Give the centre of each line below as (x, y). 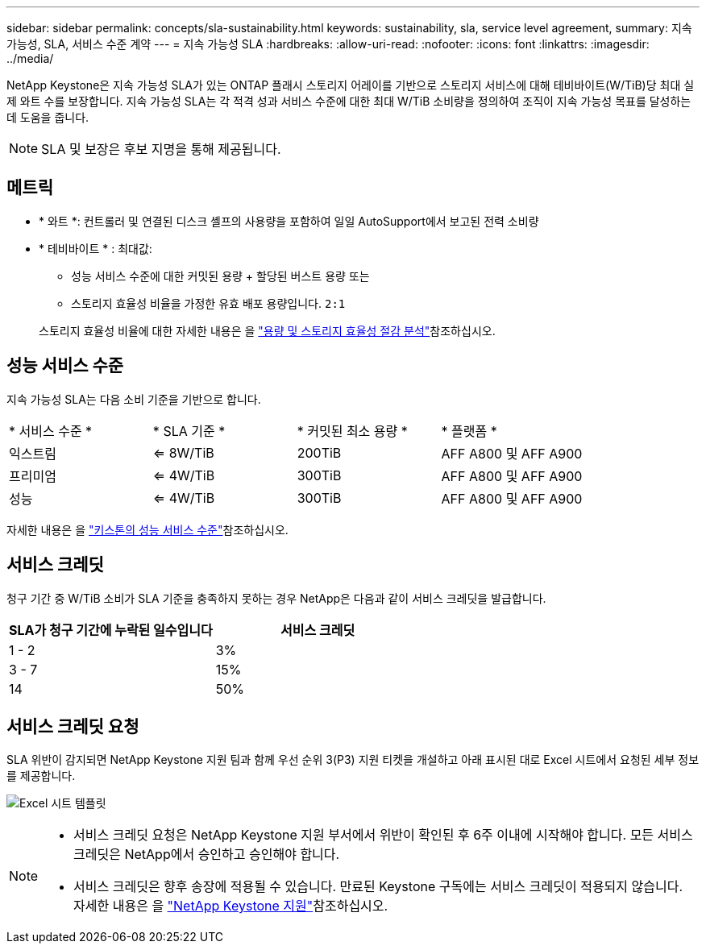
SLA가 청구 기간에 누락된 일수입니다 (111, 630)
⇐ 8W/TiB (183, 452)
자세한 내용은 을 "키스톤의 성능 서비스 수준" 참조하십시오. (147, 529)
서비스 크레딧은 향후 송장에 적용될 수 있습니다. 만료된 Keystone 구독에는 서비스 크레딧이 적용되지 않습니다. (378, 887)
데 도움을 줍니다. (48, 117)
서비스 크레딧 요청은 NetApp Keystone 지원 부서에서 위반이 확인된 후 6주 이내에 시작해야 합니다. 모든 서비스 (383, 835)
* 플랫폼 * (469, 431)
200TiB (319, 452)
